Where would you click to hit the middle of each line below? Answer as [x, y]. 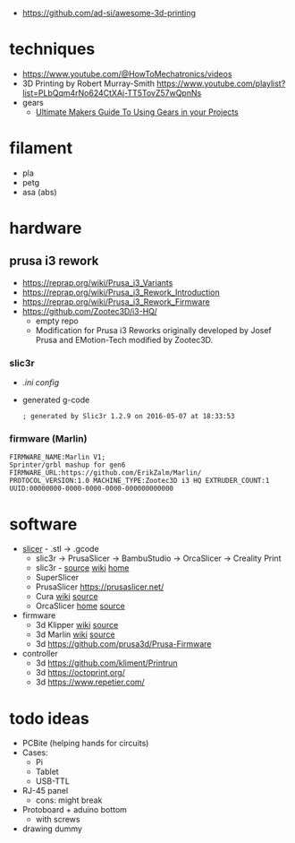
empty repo [57, 321]
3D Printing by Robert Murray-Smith [88, 83]
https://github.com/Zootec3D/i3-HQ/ [90, 311]
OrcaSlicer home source [80, 606]
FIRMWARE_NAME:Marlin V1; [57, 457]
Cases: [35, 753]
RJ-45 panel [45, 791]
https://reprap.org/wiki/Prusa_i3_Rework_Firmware [116, 301]
